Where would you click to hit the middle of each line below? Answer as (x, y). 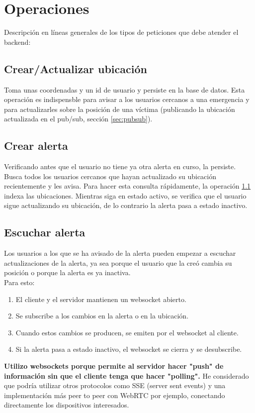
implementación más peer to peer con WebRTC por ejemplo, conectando (115, 395)
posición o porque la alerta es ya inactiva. (67, 272)
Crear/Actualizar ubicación (76, 68)
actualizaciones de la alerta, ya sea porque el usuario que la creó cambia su (118, 262)
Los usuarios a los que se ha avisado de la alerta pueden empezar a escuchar (120, 253)
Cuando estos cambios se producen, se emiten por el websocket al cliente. (127, 332)
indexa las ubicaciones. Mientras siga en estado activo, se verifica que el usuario (125, 195)
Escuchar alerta (45, 232)
